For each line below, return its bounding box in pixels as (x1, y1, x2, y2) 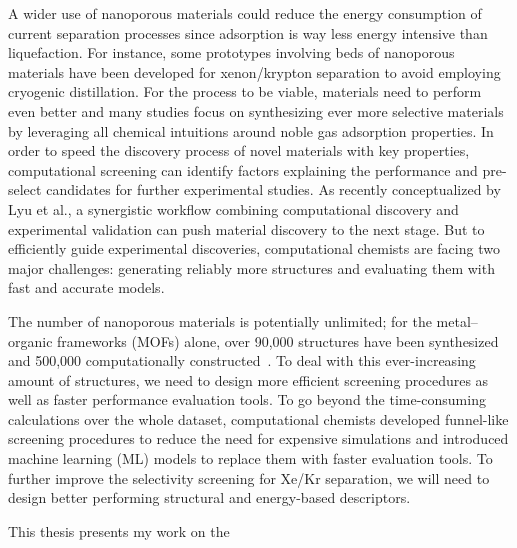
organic (8, 330, 53, 351)
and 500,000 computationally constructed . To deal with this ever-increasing (8, 350, 476, 371)
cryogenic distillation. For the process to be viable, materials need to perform (8, 81, 482, 102)
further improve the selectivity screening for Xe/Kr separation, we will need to (8, 467, 490, 488)
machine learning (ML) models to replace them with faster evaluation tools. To (8, 448, 493, 469)
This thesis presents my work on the (8, 520, 230, 541)
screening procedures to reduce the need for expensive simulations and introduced (8, 428, 509, 449)
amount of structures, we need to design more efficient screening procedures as (8, 369, 489, 390)
